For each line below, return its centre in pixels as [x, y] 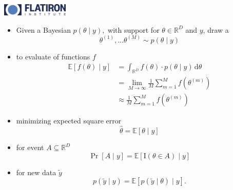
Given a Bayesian [43, 29]
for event [30, 147]
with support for [134, 29]
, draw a [216, 29]
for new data [36, 172]
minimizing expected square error [69, 121]
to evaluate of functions [53, 56]
